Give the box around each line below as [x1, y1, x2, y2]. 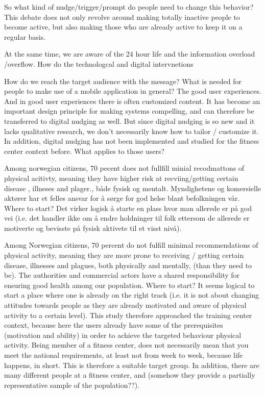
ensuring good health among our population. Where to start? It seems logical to [4, 279, 255, 290]
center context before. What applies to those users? [4, 145, 165, 156]
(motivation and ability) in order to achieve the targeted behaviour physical [4, 329, 242, 340]
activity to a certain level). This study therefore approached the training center [4, 309, 252, 320]
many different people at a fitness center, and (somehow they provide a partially [4, 370, 255, 380]
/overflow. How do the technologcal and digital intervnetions [4, 58, 194, 69]
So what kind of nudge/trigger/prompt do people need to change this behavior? [4, 2, 254, 12]
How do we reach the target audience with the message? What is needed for [4, 75, 242, 86]
